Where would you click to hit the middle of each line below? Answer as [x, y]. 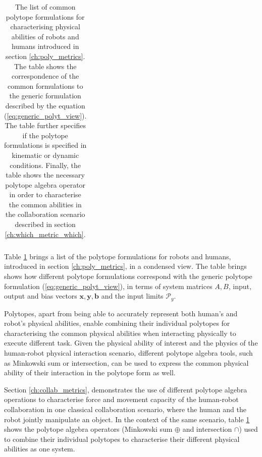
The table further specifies [45, 125]
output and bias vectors [41, 296]
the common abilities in [45, 204]
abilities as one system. [40, 449]
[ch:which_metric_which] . [45, 234]
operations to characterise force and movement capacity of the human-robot [121, 399]
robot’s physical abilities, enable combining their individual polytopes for [117, 323]
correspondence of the [45, 76]
